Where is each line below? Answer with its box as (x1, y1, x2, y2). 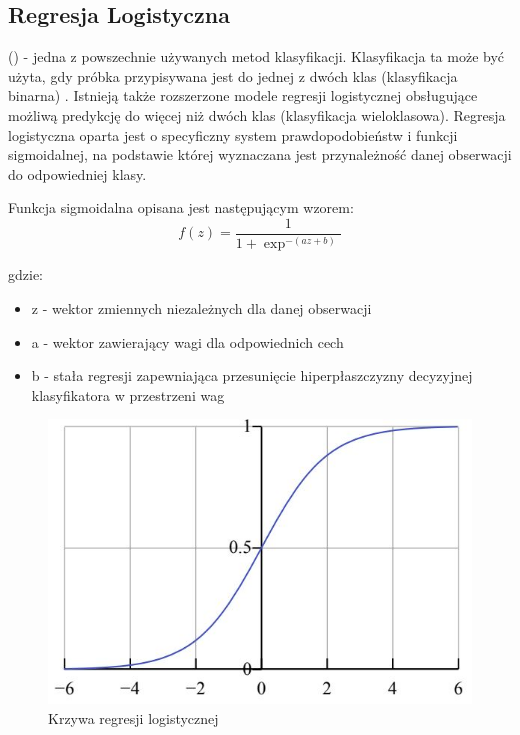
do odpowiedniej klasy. (8, 163, 147, 184)
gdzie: (8, 264, 43, 285)
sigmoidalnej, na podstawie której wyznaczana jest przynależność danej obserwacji (8, 144, 512, 165)
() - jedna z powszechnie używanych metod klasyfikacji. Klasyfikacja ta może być (8, 46, 505, 67)
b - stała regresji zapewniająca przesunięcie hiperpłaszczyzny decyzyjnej (31, 365, 473, 386)
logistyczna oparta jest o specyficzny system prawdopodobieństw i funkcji (8, 124, 458, 145)
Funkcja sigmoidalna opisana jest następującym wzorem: (8, 197, 354, 218)
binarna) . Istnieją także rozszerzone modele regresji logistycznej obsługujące (8, 85, 478, 106)
